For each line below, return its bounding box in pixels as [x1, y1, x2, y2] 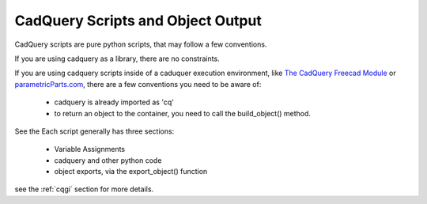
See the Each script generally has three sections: [14, 127, 175, 136]
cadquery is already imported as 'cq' [54, 97, 174, 107]
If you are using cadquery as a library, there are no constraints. [14, 54, 221, 63]
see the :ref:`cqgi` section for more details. [14, 184, 154, 194]
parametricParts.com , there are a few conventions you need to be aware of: [14, 79, 262, 89]
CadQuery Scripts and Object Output [14, 12, 263, 29]
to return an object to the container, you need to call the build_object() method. [54, 108, 312, 118]
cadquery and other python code [54, 155, 162, 165]
